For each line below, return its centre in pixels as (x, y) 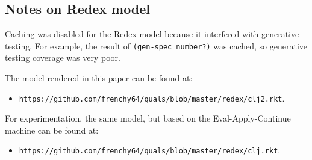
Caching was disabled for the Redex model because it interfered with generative (152, 34)
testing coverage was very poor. (63, 57)
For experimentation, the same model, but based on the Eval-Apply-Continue (148, 118)
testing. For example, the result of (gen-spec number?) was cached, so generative (156, 45)
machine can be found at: (52, 130)
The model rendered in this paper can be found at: (99, 78)
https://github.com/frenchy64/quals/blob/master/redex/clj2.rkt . (152, 98)
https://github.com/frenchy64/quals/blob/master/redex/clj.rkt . (150, 150)
